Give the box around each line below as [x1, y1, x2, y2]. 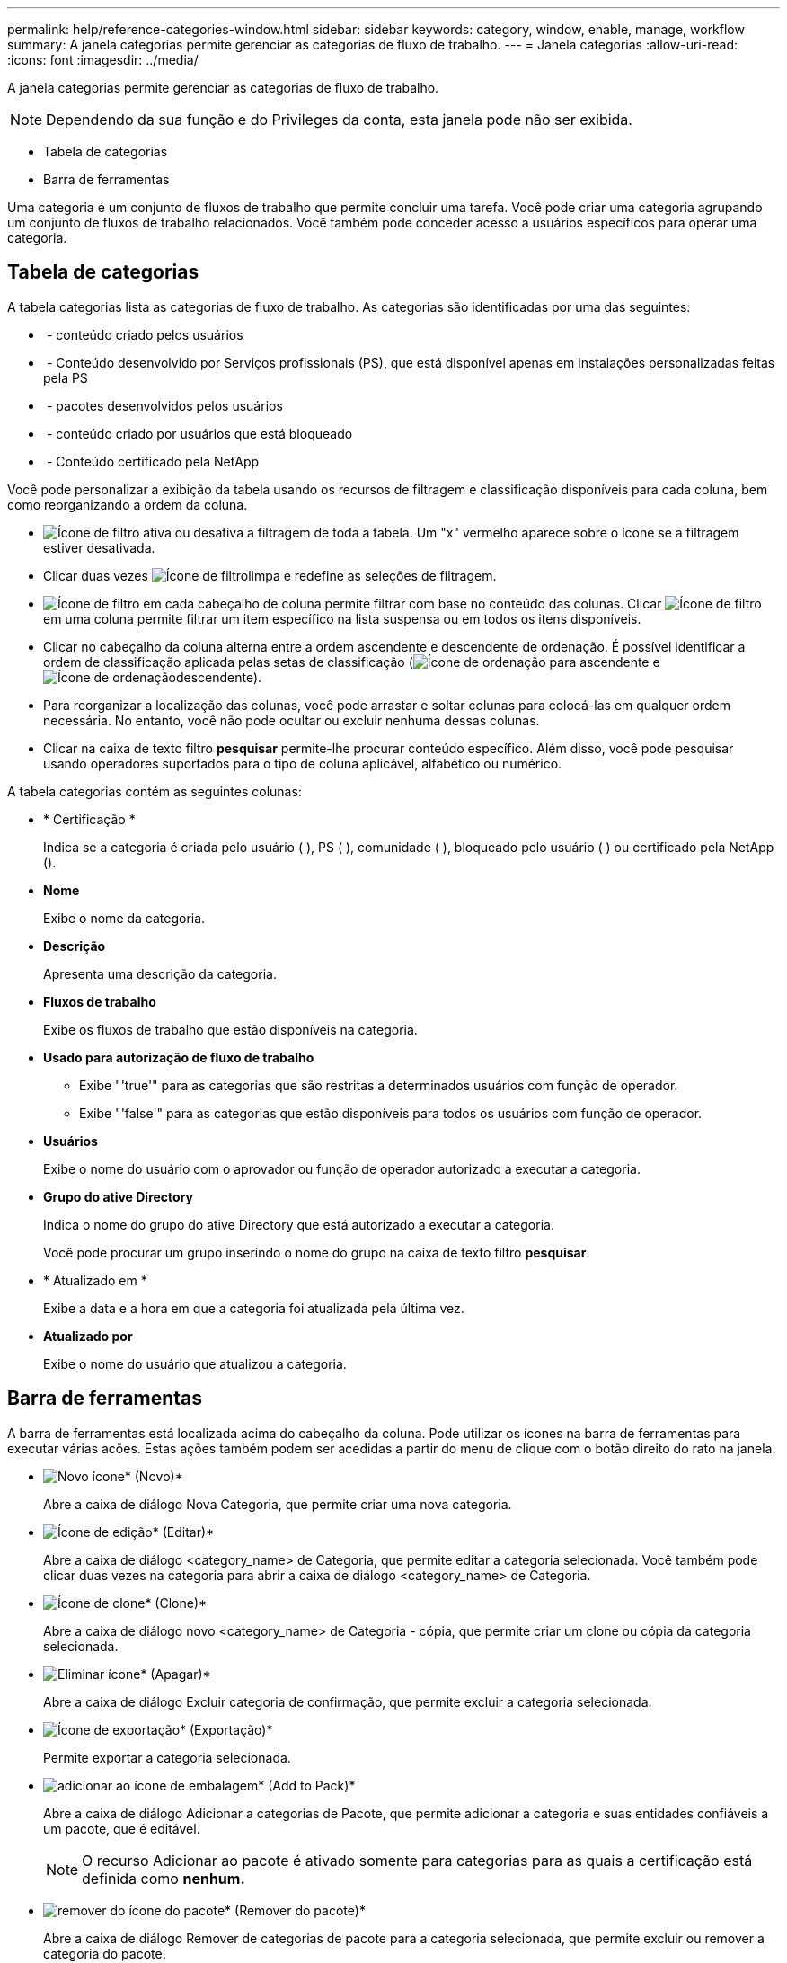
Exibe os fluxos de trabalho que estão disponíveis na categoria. [43, 1021, 418, 1037]
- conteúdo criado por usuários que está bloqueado [46, 425, 353, 441]
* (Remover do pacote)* [225, 1902, 366, 1918]
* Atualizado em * [43, 1272, 147, 1288]
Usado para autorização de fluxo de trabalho [43, 1049, 314, 1065]
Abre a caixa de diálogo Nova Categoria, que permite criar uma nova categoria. [43, 1496, 512, 1512]
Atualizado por [43, 1328, 133, 1344]
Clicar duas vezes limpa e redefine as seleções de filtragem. [43, 567, 497, 583]
